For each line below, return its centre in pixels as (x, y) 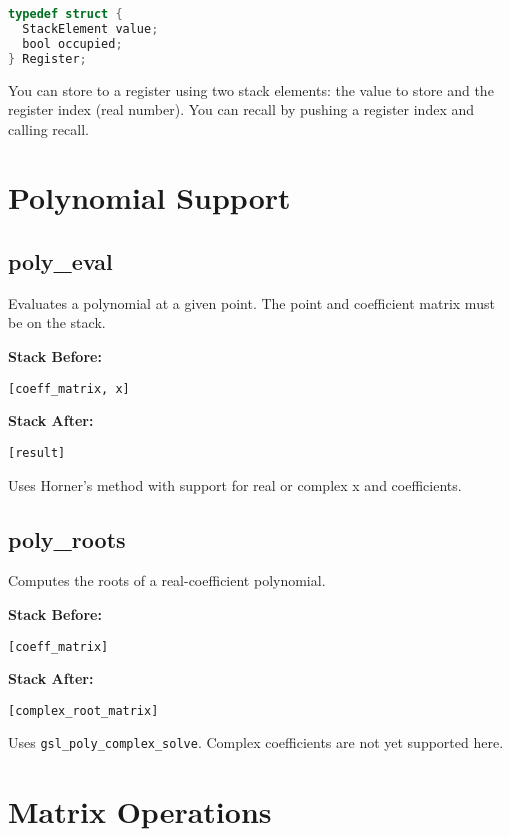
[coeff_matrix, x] (69, 388)
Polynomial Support (149, 197)
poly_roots (67, 538)
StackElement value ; (90, 28)
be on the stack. (57, 322)
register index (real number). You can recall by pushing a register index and (241, 109)
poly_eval (60, 261)
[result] (37, 452)
